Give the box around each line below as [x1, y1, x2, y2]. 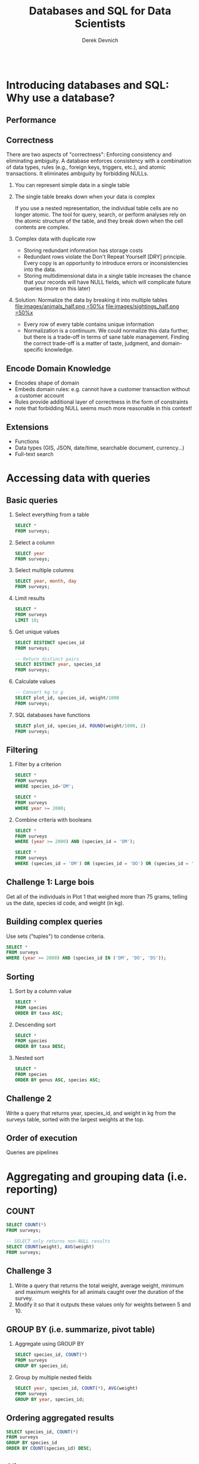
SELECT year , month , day [14, 578, 77, 585]
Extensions [6, 422, 49, 432]
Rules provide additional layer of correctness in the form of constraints [14, 398, 189, 405]
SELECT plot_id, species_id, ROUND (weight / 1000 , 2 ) [14, 722, 146, 729]
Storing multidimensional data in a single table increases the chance [23, 272, 191, 279]
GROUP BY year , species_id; [14, 1396, 85, 1403]
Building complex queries [6, 916, 103, 927]
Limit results [14, 595, 45, 602]
